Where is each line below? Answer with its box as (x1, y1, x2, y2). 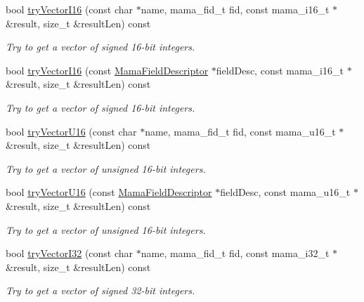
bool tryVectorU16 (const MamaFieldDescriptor (6, 185, 212, 199)
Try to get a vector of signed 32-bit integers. (6, 283, 195, 298)
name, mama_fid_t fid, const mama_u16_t (145, 124, 336, 138)
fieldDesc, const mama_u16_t (220, 185, 351, 199)
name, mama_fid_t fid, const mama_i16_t (141, 2, 330, 16)
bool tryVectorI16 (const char (6, 2, 134, 16)
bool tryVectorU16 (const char (6, 124, 137, 138)
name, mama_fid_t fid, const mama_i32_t (141, 246, 330, 261)
